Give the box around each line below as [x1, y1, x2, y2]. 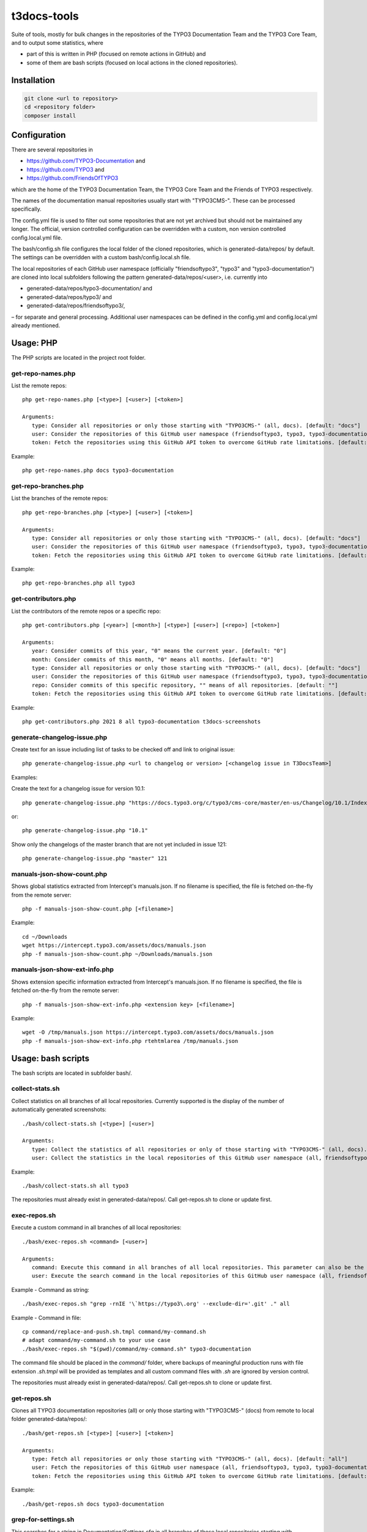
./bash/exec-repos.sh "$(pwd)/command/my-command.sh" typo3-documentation [22, 1345, 251, 1352]
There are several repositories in [11, 146, 93, 153]
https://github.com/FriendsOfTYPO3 [26, 175, 119, 182]
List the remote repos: [11, 382, 67, 389]
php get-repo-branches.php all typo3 [22, 580, 136, 586]
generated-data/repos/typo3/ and [26, 293, 113, 300]
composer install [24, 112, 76, 119]
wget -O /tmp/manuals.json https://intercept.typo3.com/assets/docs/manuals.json [22, 1029, 274, 1036]
